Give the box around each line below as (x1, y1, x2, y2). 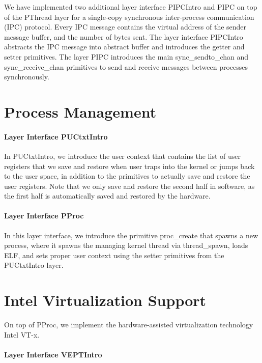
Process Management (4, 101, 157, 122)
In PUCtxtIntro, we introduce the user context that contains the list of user (4, 150, 241, 161)
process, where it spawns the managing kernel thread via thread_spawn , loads (4, 240, 248, 250)
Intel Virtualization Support (4, 290, 207, 311)
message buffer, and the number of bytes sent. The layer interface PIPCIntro (4, 31, 243, 42)
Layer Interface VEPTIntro (4, 349, 102, 359)
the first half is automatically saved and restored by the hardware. (4, 190, 211, 201)
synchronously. (4, 71, 49, 82)
